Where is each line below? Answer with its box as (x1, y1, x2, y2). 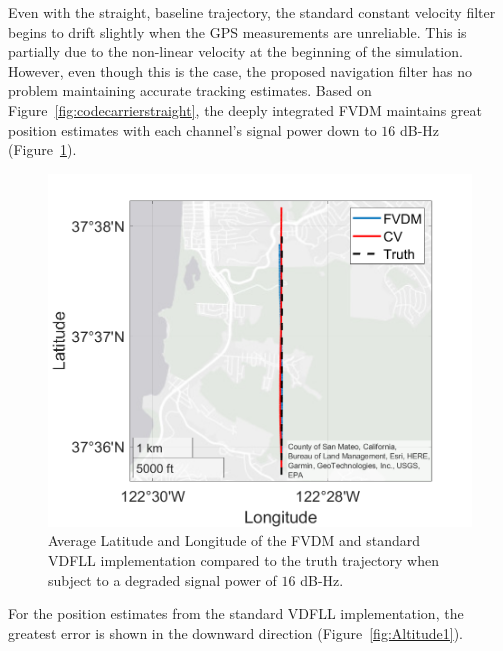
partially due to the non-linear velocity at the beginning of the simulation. (8, 41, 463, 62)
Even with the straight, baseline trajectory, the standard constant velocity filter (8, 2, 496, 22)
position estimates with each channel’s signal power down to (8, 119, 377, 140)
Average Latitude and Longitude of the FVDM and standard (48, 530, 420, 551)
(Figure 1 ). (8, 139, 77, 160)
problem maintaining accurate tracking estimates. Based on (8, 80, 372, 101)
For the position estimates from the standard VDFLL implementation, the (8, 603, 464, 624)
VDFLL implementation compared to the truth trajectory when (48, 549, 440, 570)
